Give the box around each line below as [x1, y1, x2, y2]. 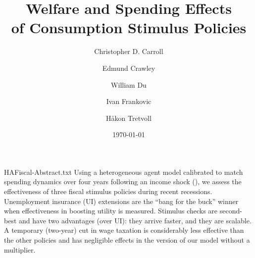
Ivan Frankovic [106, 96, 152, 106]
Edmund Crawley [102, 62, 155, 73]
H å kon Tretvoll [106, 112, 152, 123]
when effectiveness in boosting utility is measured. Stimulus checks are [4, 206, 218, 216]
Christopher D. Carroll [94, 46, 163, 56]
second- [219, 206, 242, 216]
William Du [111, 79, 147, 90]
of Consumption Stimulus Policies [11, 17, 247, 38]
